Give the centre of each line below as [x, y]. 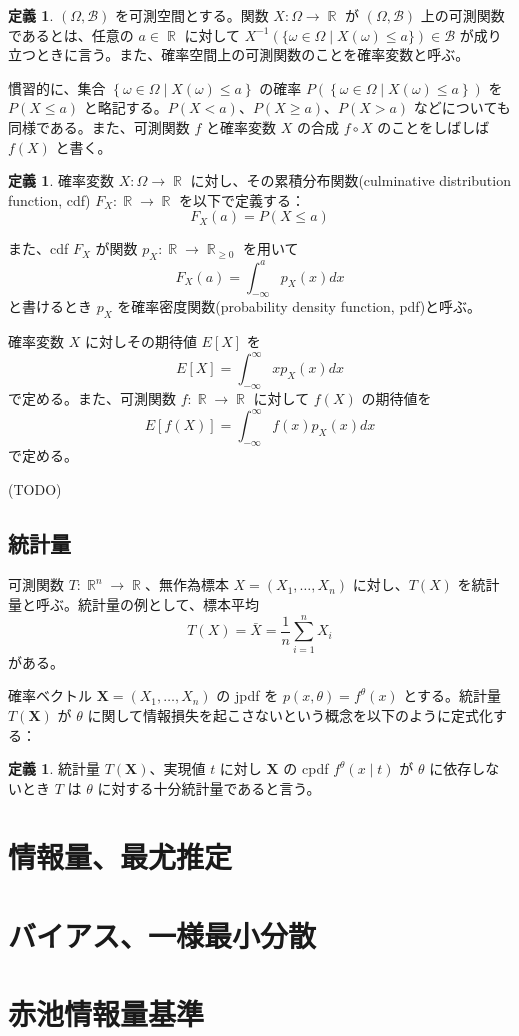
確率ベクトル [50, 695]
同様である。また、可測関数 [99, 126]
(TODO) [35, 488]
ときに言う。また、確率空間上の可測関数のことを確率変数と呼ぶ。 [252, 54]
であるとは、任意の [71, 34]
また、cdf [38, 248]
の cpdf [306, 768]
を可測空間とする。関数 [192, 15]
